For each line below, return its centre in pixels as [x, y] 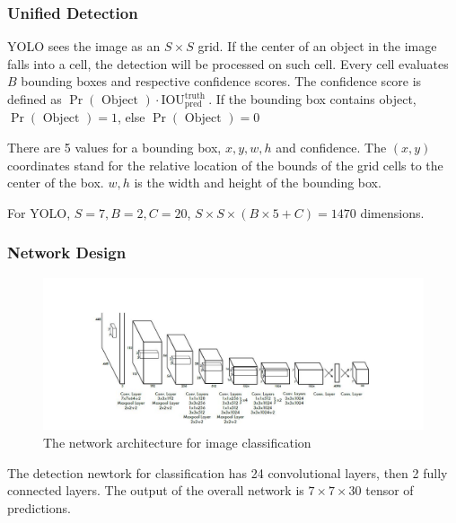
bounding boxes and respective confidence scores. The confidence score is [221, 81]
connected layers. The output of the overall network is [156, 490]
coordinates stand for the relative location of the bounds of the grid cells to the [225, 165]
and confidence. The [331, 148]
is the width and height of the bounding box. [258, 183]
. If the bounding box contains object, [312, 99]
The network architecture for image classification [177, 442]
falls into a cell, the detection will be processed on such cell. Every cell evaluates [228, 63]
